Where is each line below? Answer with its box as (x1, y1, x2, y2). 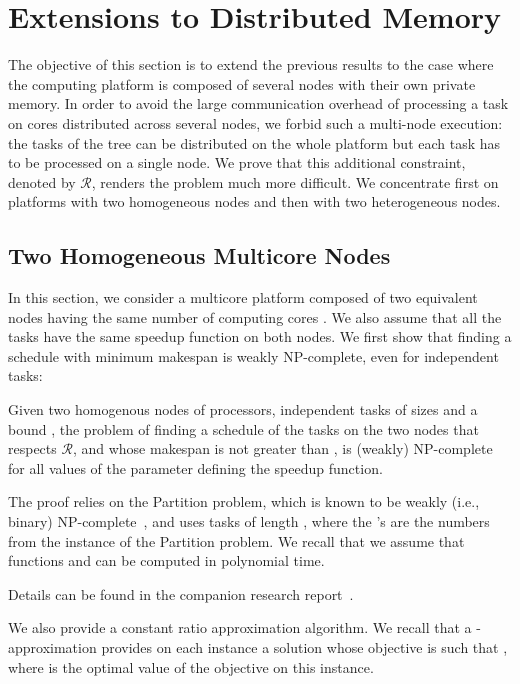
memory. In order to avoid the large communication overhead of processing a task (8, 93, 509, 114)
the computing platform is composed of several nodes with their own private (8, 73, 476, 94)
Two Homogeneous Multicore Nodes (8, 240, 391, 271)
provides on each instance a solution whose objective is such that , (101, 636, 508, 657)
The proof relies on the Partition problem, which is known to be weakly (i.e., (8, 491, 480, 512)
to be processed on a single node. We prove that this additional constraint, (8, 152, 466, 173)
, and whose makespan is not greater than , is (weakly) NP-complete (72, 438, 493, 459)
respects (8, 438, 57, 459)
